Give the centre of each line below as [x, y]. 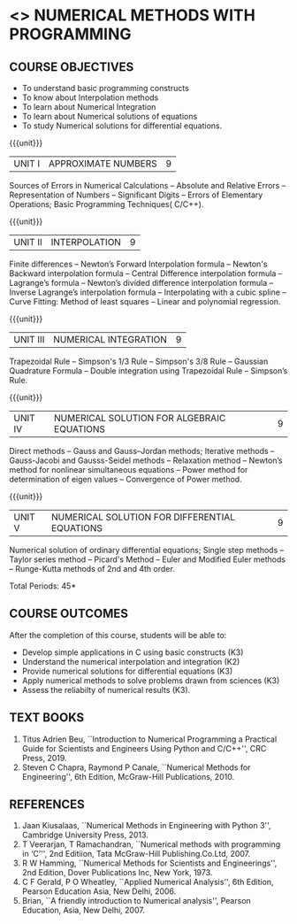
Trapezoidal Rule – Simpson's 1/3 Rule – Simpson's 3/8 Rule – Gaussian [139, 361]
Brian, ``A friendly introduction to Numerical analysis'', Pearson [137, 901]
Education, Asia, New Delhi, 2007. [84, 910]
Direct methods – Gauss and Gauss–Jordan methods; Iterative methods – [142, 451]
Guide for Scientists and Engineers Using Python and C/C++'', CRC [144, 748]
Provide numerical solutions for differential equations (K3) [127, 671]
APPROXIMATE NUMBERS [103, 163]
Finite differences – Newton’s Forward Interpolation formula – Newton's [138, 264]
